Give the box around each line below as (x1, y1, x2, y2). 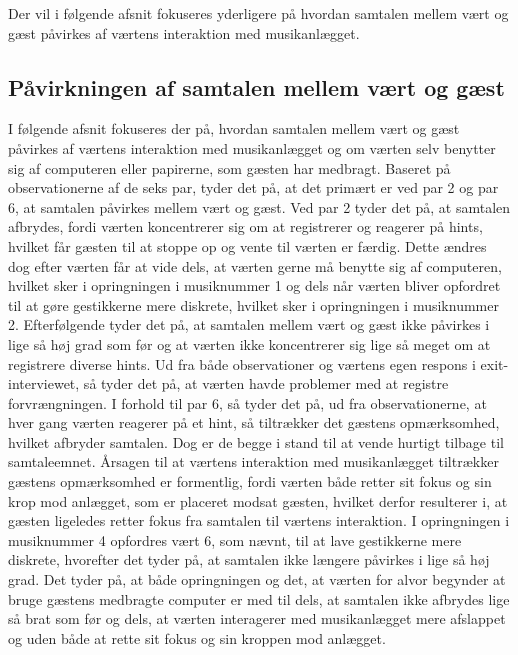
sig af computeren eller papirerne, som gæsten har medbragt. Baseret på (8, 157, 451, 178)
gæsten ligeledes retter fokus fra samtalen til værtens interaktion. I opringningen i (8, 510, 510, 531)
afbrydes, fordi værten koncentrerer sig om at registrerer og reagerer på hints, (8, 216, 483, 237)
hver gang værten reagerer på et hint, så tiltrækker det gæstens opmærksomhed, (8, 412, 500, 433)
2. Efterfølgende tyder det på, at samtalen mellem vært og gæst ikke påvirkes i (8, 314, 490, 335)
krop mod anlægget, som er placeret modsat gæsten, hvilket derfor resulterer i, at (8, 490, 508, 511)
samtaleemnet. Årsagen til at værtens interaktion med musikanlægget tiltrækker (8, 451, 499, 472)
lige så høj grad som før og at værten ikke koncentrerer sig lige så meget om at (8, 333, 491, 354)
